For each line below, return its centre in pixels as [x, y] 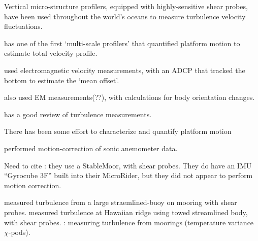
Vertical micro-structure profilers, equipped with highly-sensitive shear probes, [126, 6]
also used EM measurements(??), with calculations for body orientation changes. [130, 97]
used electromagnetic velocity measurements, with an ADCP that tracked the [125, 70]
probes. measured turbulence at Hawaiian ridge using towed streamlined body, [126, 212]
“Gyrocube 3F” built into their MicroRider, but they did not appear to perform [128, 175]
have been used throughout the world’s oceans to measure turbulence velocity [125, 16]
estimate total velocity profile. [51, 53]
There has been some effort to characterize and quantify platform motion [118, 131]
